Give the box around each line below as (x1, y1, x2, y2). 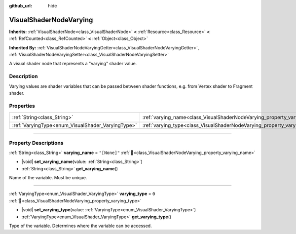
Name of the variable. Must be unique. (9, 175, 87, 181)
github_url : (9, 3, 32, 8)
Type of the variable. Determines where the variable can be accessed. (9, 223, 152, 229)
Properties (9, 102, 36, 109)
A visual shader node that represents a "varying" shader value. (9, 61, 137, 67)
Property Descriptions (9, 139, 64, 146)
